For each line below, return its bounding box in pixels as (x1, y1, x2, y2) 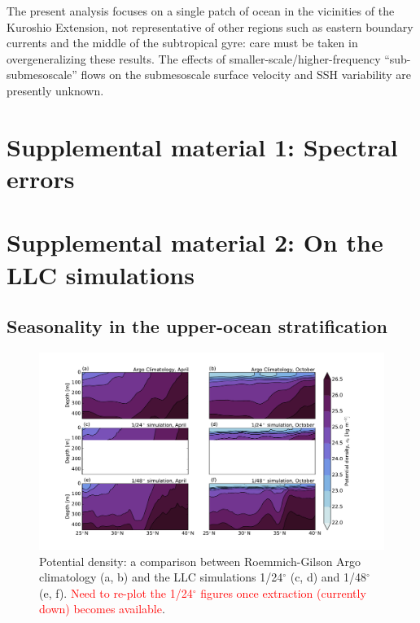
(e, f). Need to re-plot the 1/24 (39, 584, 193, 601)
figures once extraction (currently (200, 584, 366, 601)
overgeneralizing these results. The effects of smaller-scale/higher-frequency (7, 50, 381, 67)
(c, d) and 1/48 (290, 568, 367, 586)
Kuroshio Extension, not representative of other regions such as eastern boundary (7, 18, 413, 35)
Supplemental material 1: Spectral (7, 129, 398, 163)
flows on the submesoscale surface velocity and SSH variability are (81, 66, 411, 83)
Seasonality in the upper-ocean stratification (7, 314, 387, 339)
